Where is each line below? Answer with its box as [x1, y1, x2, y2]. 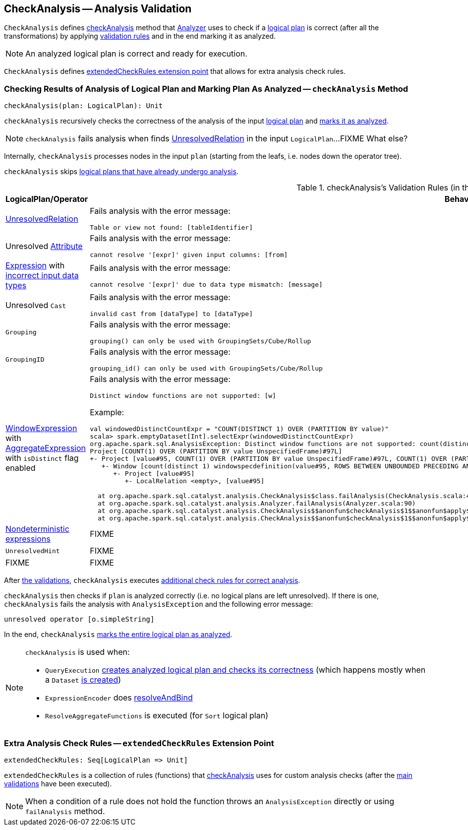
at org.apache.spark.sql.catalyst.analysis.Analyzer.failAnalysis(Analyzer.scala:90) [97, 500, 416, 508]
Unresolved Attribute [5, 241, 83, 251]
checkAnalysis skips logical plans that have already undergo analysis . [4, 167, 238, 176]
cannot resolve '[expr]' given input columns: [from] [90, 251, 288, 259]
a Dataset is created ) [45, 675, 121, 685]
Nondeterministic [5, 524, 69, 534]
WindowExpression [5, 423, 77, 434]
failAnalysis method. [25, 806, 105, 816]
